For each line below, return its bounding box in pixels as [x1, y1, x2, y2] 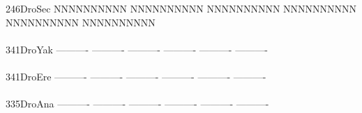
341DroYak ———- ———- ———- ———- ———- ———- [6, 42, 268, 56]
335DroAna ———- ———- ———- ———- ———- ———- [6, 96, 269, 111]
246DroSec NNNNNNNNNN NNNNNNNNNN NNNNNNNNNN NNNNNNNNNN [6, 1, 357, 15]
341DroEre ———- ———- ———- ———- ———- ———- [6, 69, 266, 83]
